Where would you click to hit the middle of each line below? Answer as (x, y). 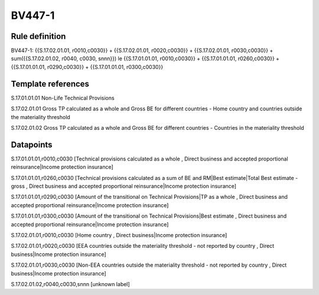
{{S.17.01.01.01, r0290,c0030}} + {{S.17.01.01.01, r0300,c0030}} (87, 67)
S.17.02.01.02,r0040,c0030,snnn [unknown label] (70, 284)
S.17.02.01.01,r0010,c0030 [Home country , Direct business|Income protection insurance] (119, 235)
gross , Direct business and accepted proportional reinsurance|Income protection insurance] (123, 186)
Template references (50, 83)
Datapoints (32, 145)
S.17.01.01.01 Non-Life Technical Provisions (63, 98)
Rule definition (38, 36)
